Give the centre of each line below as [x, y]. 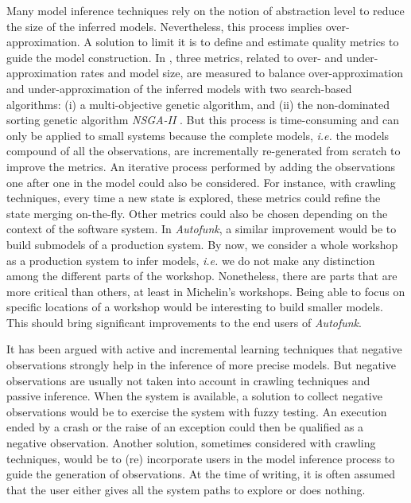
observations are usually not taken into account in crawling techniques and [188, 380]
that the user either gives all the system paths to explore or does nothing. [186, 489]
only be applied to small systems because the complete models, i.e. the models [198, 135]
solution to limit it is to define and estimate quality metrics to [247, 42]
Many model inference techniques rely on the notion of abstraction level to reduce [205, 10]
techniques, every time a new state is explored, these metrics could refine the [194, 198]
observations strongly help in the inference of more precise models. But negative [201, 365]
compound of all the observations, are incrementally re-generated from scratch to [204, 151]
